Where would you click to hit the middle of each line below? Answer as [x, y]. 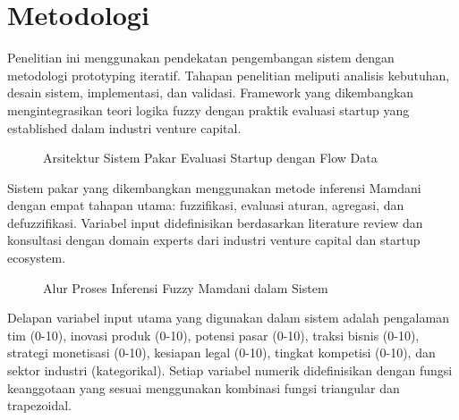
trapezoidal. [40, 405]
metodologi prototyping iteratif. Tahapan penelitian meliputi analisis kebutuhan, [229, 75]
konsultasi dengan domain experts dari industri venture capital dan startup [214, 240]
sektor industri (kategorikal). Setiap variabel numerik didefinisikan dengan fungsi [230, 370]
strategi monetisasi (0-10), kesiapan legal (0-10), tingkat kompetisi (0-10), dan [221, 353]
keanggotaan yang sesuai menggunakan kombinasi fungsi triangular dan [204, 387]
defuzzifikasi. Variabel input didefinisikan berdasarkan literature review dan [215, 222]
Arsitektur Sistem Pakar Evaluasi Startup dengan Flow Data [210, 158]
